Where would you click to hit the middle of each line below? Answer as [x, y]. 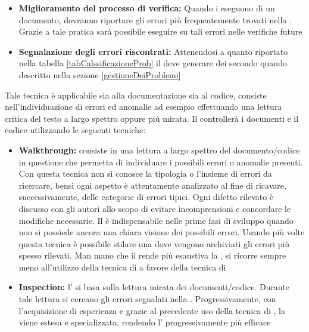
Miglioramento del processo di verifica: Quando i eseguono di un [147, 8]
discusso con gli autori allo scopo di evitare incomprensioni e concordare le [155, 208]
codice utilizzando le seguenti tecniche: [75, 130]
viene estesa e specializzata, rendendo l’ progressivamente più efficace [145, 322]
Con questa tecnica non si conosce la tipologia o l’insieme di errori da [145, 173]
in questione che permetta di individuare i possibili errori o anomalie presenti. [161, 162]
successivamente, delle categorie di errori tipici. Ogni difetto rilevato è [146, 197]
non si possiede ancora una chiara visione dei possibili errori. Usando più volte [162, 232]
